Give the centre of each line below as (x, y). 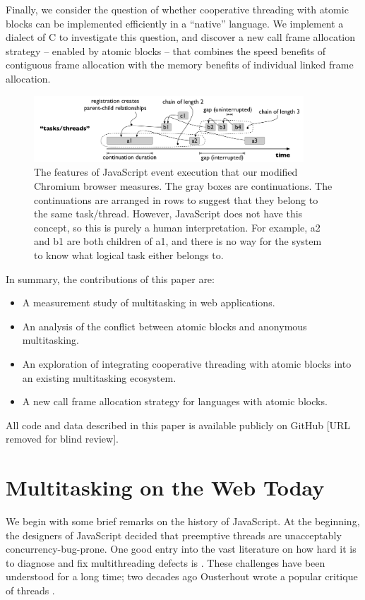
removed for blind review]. (62, 439)
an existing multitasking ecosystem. (99, 377)
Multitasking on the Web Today (165, 487)
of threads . (30, 590)
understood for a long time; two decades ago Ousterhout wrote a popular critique (182, 576)
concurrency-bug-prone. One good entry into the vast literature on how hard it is (181, 549)
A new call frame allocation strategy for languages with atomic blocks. (175, 401)
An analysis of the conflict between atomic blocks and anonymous (164, 326)
